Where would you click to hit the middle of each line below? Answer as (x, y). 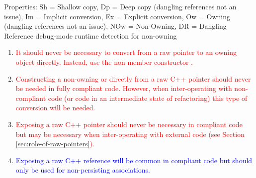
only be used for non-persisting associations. (83, 170)
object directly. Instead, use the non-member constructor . (104, 62)
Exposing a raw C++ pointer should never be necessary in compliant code (129, 124)
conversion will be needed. (55, 108)
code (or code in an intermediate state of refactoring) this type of (148, 98)
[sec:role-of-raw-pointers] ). (55, 144)
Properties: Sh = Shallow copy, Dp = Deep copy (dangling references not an (120, 6)
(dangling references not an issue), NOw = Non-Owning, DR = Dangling (115, 26)
